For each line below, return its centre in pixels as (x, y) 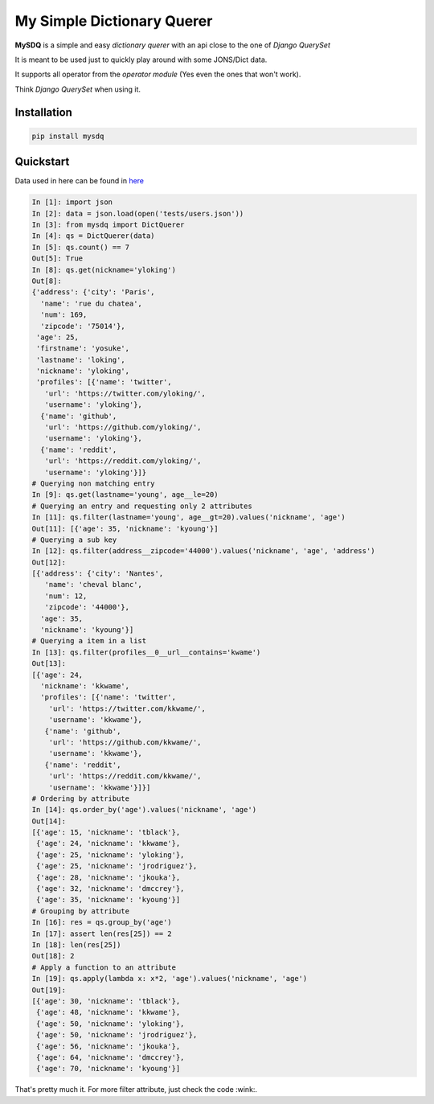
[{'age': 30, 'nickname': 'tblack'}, (106, 1001)
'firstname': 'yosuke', (83, 349)
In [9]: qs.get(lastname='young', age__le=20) (125, 495)
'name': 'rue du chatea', (91, 303)
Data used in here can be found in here (80, 181)
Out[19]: (49, 990)
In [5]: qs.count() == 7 (81, 247)
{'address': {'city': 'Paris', (94, 292)
